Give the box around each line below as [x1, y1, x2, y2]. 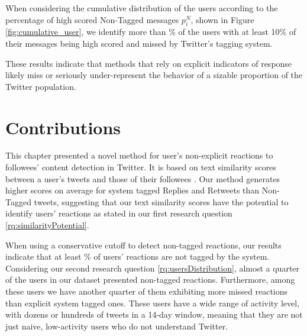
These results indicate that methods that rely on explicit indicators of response [5, 57, 292, 69]
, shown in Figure [190, 13, 254, 25]
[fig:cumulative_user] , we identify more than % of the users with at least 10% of [5, 25, 296, 38]
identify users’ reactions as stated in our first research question [5, 207, 232, 219]
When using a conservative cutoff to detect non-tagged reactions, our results [5, 238, 282, 251]
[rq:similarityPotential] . [5, 219, 89, 231]
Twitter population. [5, 80, 76, 92]
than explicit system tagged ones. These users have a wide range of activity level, [5, 296, 300, 309]
